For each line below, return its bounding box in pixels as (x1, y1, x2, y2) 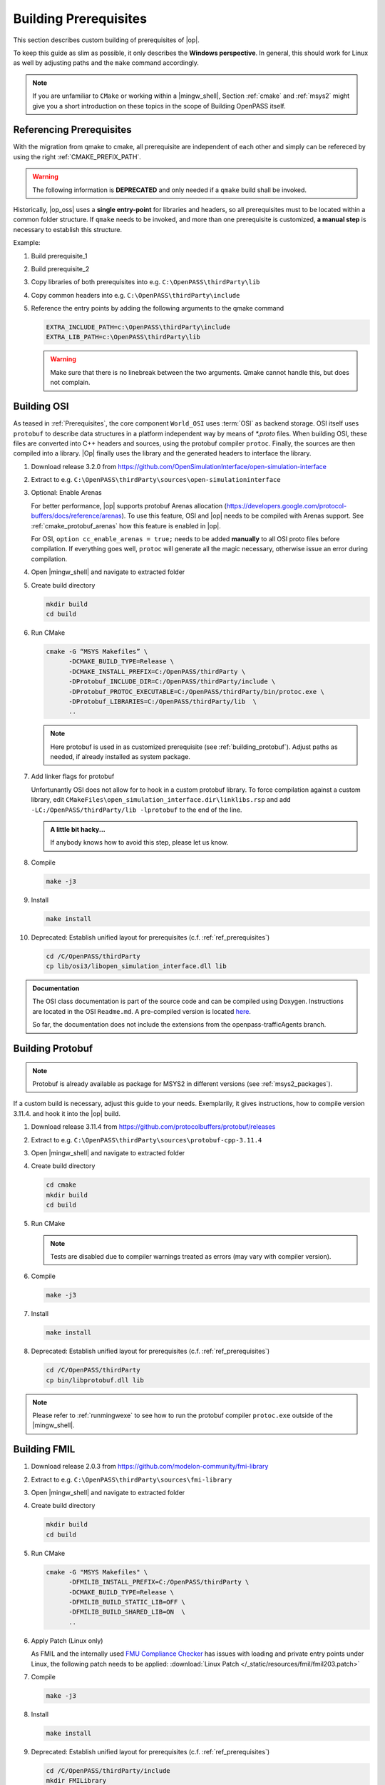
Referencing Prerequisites (13, 124, 132, 136)
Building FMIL (13, 1443, 76, 1456)
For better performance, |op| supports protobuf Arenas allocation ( (31, 501, 227, 510)
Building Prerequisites (13, 11, 148, 26)
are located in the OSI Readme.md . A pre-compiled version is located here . (32, 1007, 251, 1015)
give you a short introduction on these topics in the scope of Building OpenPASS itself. (32, 101, 286, 110)
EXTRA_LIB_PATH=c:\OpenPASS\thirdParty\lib (46, 333, 201, 341)
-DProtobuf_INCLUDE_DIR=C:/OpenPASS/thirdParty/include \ (68, 678, 276, 685)
